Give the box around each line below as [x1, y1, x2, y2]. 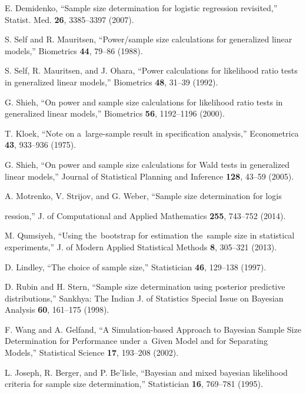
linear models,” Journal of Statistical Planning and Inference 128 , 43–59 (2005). [5, 170, 294, 182]
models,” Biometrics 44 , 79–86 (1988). [5, 44, 143, 57]
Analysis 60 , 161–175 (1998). [5, 303, 109, 316]
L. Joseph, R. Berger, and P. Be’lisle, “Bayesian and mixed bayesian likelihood [5, 366, 288, 378]
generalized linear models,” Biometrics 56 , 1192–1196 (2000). [5, 107, 225, 120]
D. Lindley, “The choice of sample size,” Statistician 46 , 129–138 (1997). [5, 260, 267, 273]
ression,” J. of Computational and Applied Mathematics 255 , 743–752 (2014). [5, 209, 286, 221]
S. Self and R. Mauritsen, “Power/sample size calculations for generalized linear [5, 33, 292, 45]
